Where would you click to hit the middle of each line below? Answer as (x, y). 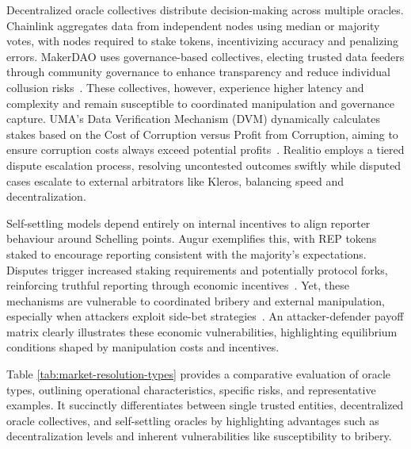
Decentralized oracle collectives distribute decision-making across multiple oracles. (205, 10)
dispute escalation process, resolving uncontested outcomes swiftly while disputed (204, 165)
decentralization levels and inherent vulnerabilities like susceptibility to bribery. (199, 436)
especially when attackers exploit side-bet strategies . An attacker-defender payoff (205, 316)
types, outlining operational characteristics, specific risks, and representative (191, 389)
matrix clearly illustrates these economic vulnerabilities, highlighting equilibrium (202, 331)
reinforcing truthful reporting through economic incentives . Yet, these (178, 285)
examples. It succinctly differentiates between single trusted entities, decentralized (205, 405)
